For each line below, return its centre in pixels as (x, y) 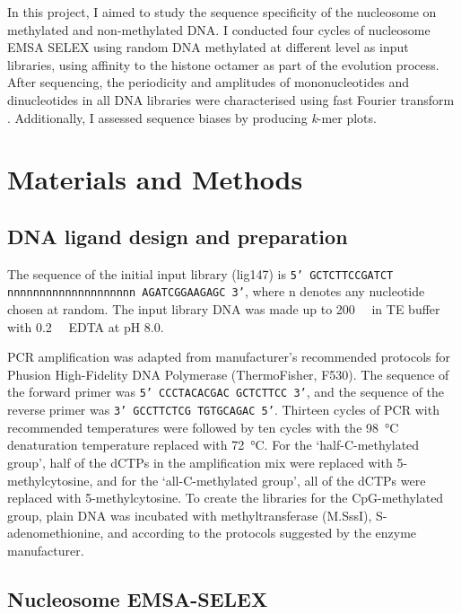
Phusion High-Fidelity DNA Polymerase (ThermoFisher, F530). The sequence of (228, 374)
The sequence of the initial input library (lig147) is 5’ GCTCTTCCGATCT (200, 273)
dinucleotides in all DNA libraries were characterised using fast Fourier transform (231, 99)
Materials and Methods (155, 179)
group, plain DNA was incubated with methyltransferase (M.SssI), (190, 515)
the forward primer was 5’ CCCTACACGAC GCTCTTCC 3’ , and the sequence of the (226, 392)
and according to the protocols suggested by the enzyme (262, 533)
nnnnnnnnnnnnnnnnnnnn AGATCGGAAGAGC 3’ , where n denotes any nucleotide (216, 291)
